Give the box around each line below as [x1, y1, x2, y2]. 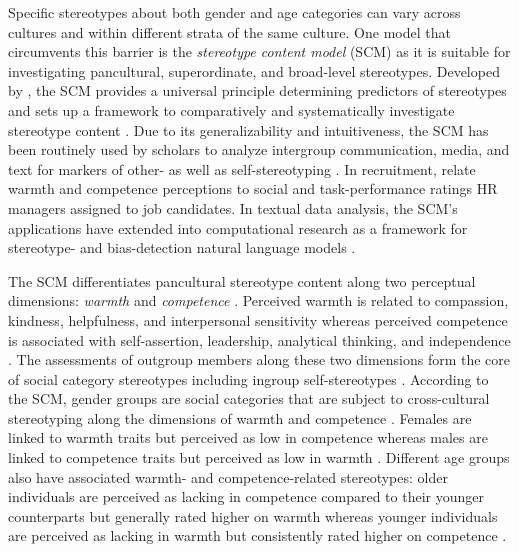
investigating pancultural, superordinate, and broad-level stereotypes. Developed [8, 60, 500, 81]
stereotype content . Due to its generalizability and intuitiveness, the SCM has [8, 119, 489, 140]
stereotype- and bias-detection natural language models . [8, 237, 356, 258]
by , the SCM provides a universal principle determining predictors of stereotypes [8, 80, 507, 101]
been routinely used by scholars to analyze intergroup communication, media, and [8, 139, 510, 160]
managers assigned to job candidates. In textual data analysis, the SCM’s [8, 197, 458, 218]
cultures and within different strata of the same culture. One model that [8, 21, 451, 42]
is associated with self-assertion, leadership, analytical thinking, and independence [8, 329, 511, 350]
